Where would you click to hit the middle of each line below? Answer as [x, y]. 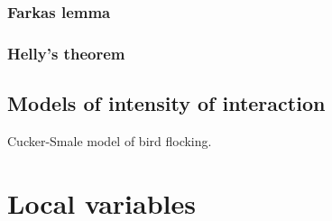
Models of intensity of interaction [166, 103]
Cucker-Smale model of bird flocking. [110, 140]
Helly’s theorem [66, 53]
